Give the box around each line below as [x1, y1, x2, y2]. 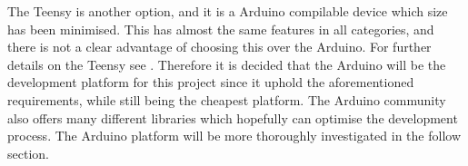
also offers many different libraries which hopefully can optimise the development [7, 108, 458, 127]
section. [7, 143, 49, 162]
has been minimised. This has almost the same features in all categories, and [7, 19, 434, 38]
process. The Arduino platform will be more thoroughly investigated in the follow [7, 126, 462, 145]
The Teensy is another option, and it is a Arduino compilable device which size [7, 2, 448, 20]
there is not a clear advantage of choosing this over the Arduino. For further [7, 37, 432, 56]
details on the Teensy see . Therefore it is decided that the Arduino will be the [7, 54, 446, 73]
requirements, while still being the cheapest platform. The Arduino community [7, 90, 446, 109]
